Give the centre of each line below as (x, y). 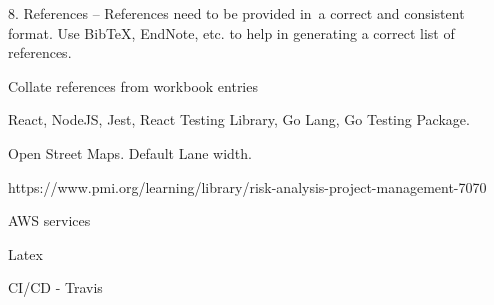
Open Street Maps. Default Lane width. (130, 152)
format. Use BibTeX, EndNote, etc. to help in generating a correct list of (231, 32)
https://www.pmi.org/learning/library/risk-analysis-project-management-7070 (247, 186)
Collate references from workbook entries (133, 85)
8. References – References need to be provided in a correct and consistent (236, 13)
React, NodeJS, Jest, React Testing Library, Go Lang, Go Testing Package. (239, 119)
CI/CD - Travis (55, 287)
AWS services (49, 220)
